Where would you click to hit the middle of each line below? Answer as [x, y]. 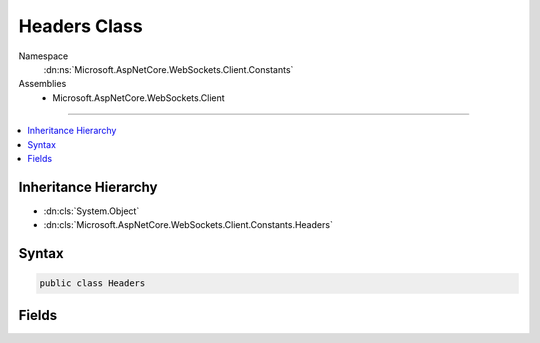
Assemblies [42, 84]
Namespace [43, 56]
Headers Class [81, 26]
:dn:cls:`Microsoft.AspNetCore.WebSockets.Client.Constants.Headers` [188, 225]
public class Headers [92, 283]
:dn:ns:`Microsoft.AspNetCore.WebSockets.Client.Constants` [168, 69]
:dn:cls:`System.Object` [91, 211]
